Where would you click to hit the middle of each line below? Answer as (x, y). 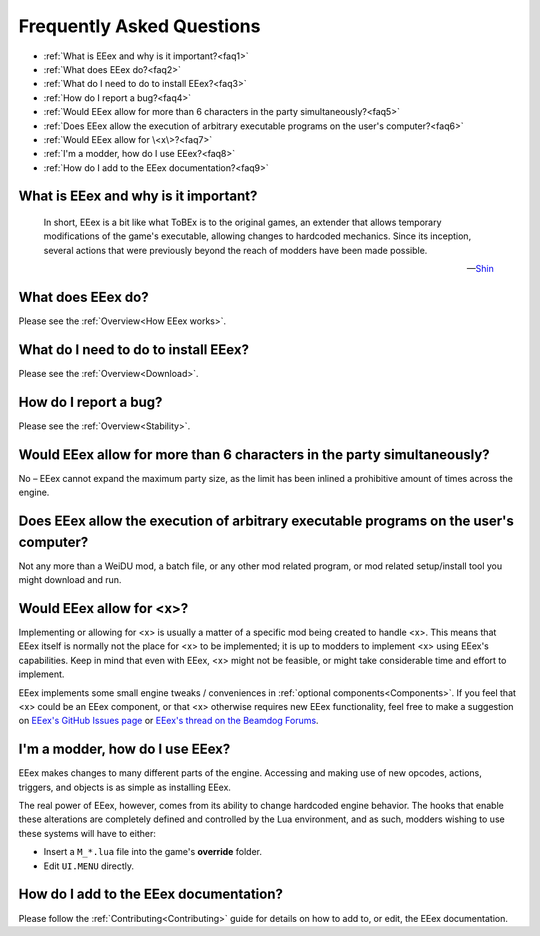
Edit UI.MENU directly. (89, 866)
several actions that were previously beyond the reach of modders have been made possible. (235, 250)
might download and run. (70, 580)
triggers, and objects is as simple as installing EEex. (125, 787)
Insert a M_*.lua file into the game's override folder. (153, 852)
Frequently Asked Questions (139, 26)
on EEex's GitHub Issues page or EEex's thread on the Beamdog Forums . (168, 721)
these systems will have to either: (87, 833)
